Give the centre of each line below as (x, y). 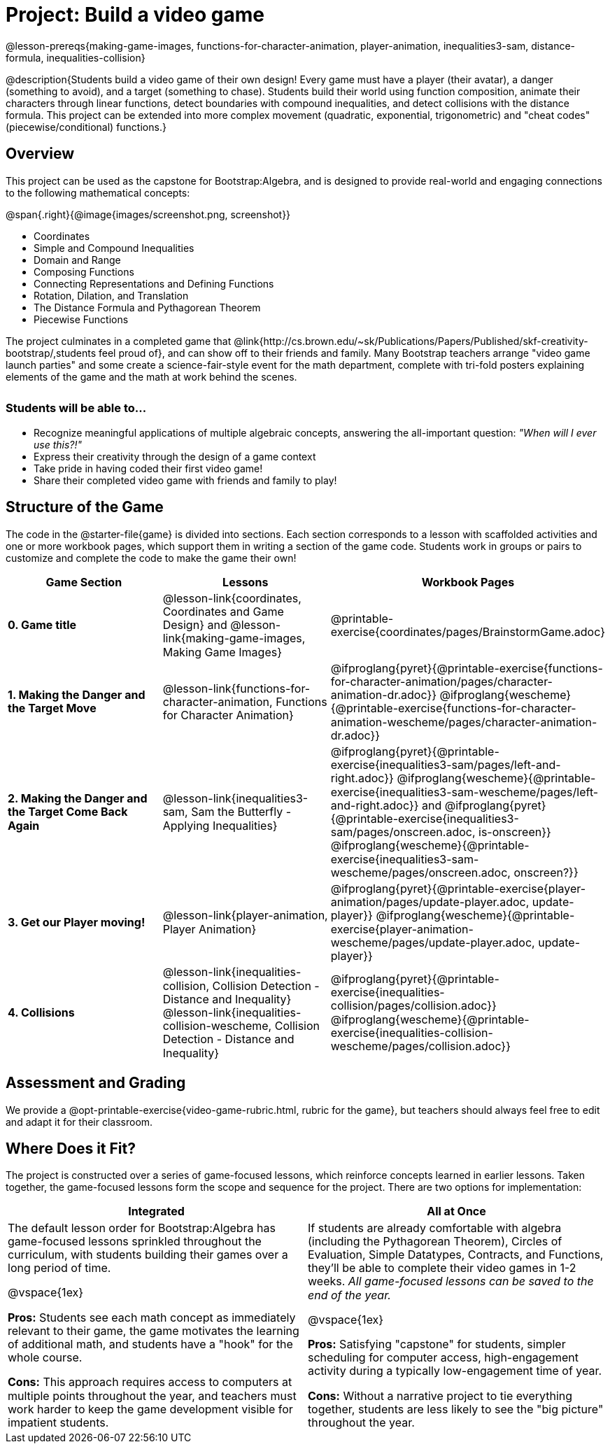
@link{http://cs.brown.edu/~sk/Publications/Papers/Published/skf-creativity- (411, 341)
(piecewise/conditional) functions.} (86, 127)
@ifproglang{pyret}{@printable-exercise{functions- (467, 668)
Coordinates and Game (223, 612)
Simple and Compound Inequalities (114, 248)
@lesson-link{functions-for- (236, 688)
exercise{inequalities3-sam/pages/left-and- (446, 765)
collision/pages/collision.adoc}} (413, 1006)
